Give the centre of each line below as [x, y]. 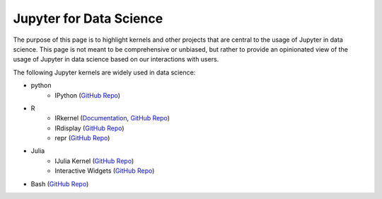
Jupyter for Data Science [88, 18]
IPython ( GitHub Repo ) [87, 95]
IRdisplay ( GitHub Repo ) [89, 128]
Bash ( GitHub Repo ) [60, 183]
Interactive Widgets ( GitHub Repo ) [105, 171]
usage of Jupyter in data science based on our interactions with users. [116, 59]
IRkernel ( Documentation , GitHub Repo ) [112, 118]
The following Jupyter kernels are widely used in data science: [104, 72]
